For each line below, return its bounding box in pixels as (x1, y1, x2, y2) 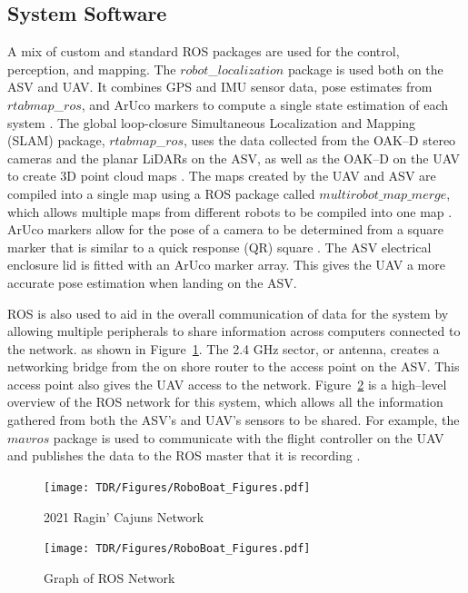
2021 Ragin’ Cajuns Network (44, 507, 204, 526)
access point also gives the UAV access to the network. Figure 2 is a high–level (7, 374, 447, 393)
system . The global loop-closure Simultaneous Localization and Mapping (7, 113, 415, 132)
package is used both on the (287, 59, 443, 78)
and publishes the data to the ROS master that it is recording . (7, 446, 361, 465)
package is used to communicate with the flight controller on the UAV (53, 428, 444, 447)
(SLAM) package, (7, 131, 105, 150)
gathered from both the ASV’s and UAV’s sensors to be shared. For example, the (7, 410, 460, 430)
